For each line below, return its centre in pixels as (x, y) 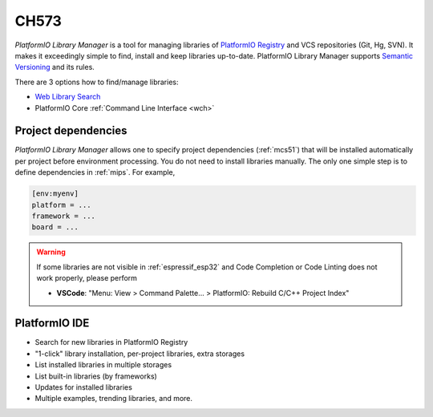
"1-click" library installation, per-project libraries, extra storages (140, 354)
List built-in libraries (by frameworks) (96, 376)
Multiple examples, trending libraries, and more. (113, 399)
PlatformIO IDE (52, 324)
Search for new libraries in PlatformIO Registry (111, 342)
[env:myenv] (55, 194)
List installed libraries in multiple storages (103, 365)
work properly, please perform (87, 278)
